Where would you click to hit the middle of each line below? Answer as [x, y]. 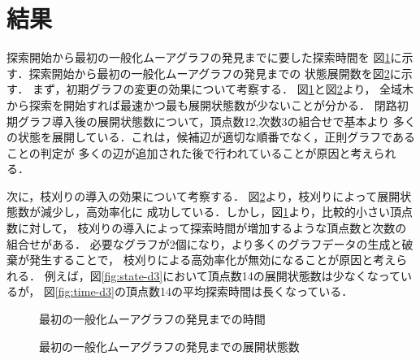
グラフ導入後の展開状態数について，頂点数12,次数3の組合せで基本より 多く [216, 121]
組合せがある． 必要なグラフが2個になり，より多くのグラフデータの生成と [204, 243]
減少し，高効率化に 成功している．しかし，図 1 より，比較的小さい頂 [221, 212]
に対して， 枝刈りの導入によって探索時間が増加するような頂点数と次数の [212, 228]
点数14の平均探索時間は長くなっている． [245, 291]
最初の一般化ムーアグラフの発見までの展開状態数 [169, 346]
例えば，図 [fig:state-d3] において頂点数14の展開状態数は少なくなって [223, 275]
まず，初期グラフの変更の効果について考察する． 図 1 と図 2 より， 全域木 [223, 89]
